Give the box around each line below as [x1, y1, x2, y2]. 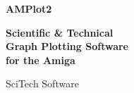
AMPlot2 [6, 1, 52, 15]
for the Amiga [6, 52, 75, 67]
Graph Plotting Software [6, 39, 128, 54]
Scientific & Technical [6, 25, 114, 39]
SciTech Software [6, 76, 79, 91]
